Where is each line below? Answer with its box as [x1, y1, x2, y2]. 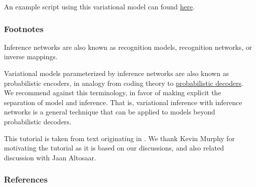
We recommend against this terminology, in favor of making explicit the [4, 87, 221, 98]
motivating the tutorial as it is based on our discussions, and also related [4, 143, 224, 153]
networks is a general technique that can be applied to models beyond [4, 107, 216, 117]
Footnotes [4, 22, 44, 35]
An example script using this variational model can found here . [4, 1, 195, 11]
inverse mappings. [4, 51, 58, 62]
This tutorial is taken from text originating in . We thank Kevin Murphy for [4, 133, 235, 143]
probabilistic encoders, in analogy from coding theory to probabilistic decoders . [4, 77, 244, 88]
